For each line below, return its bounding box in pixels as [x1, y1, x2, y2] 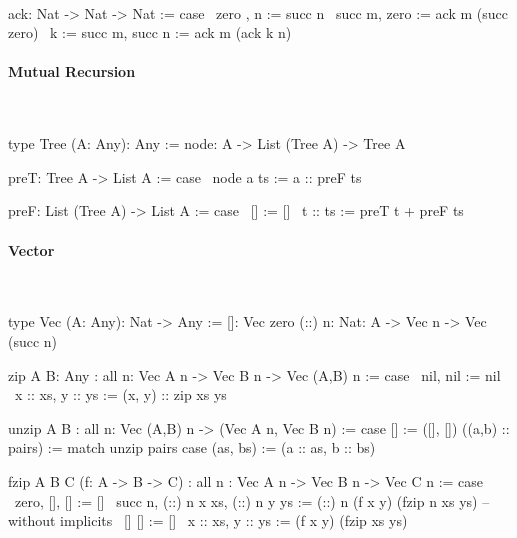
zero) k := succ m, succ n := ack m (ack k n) [8, 22, 292, 43]
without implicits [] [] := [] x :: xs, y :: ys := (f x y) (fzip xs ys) [8, 510, 408, 531]
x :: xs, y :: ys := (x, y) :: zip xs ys [14, 384, 227, 405]
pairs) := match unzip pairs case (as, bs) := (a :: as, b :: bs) [8, 437, 376, 458]
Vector [8, 239, 55, 260]
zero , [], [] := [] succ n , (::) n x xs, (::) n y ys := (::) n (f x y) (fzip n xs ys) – [15, 490, 490, 511]
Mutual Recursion [8, 61, 136, 82]
